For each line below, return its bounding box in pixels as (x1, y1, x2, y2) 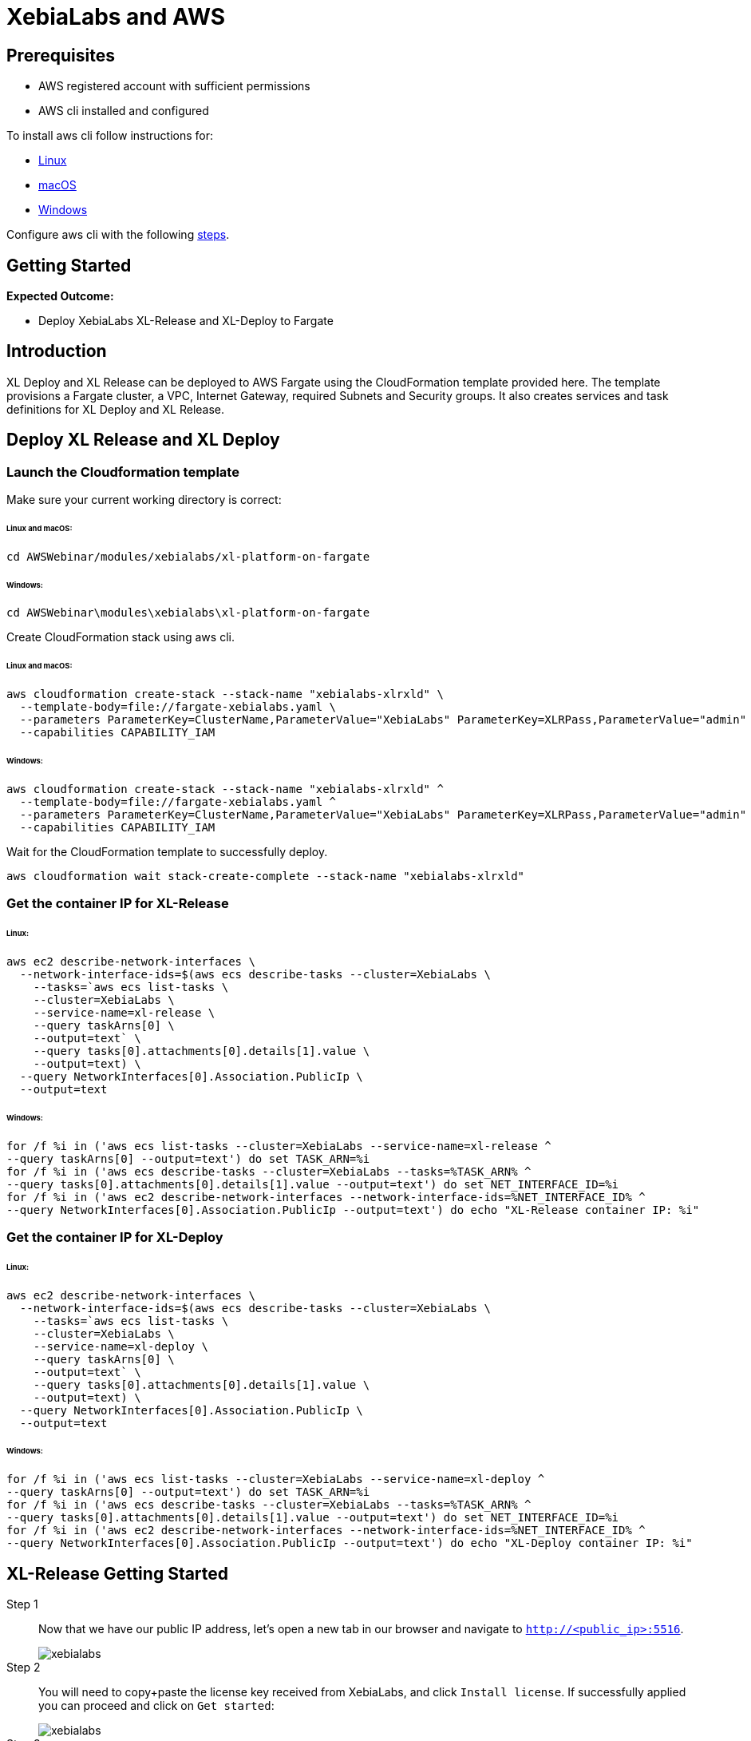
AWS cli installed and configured (38, 104, 209, 118)
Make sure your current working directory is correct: (6, 493, 282, 507)
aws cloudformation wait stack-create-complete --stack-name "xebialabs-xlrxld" (6, 869, 525, 882)
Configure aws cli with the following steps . (6, 228, 230, 242)
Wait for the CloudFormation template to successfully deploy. (6, 844, 328, 859)
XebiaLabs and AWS (6, 3, 226, 30)
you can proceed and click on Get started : (38, 1699, 275, 1713)
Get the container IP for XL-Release (6, 895, 229, 912)
